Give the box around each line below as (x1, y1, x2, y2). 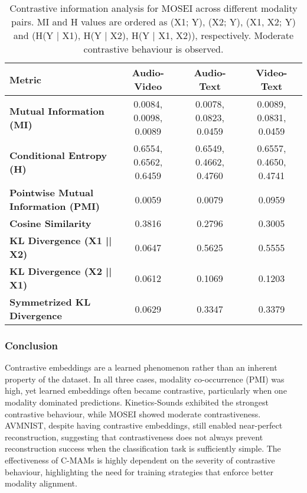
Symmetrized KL (9, 295, 91, 309)
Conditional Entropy (9, 148, 107, 162)
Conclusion (5, 338, 58, 352)
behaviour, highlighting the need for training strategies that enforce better (5, 465, 274, 478)
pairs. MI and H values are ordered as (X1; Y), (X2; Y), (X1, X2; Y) (11, 15, 296, 28)
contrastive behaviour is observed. (83, 42, 224, 56)
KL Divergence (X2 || (9, 264, 112, 278)
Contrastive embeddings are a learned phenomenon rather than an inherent (5, 361, 277, 374)
